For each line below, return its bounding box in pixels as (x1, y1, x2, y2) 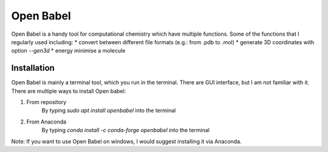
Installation (11, 63, 55, 73)
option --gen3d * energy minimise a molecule (11, 47, 126, 55)
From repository (26, 99, 67, 106)
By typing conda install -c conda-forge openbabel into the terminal (41, 127, 210, 134)
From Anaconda (26, 118, 67, 125)
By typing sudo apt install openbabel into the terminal (41, 107, 176, 114)
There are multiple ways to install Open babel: (11, 87, 126, 94)
